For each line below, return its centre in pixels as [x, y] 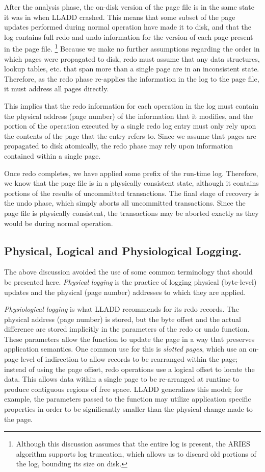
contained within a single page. [52, 155]
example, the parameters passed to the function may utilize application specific [128, 399]
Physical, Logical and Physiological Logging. [123, 250]
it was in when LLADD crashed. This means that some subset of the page [120, 17]
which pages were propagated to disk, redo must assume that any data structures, [132, 58]
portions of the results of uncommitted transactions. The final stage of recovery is [132, 193]
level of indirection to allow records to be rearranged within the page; [129, 359]
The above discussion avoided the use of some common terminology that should [128, 272]
